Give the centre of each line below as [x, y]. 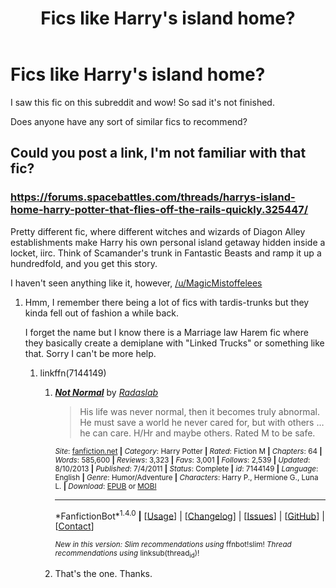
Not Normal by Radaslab [106, 392]
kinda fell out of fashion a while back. [102, 313]
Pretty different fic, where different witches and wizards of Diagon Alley [158, 231]
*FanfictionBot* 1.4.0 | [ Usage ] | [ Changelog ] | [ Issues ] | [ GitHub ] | [189, 515]
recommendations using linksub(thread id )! [127, 554]
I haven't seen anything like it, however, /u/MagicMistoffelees [136, 283]
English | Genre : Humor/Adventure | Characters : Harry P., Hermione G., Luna [186, 477]
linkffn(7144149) [73, 373]
